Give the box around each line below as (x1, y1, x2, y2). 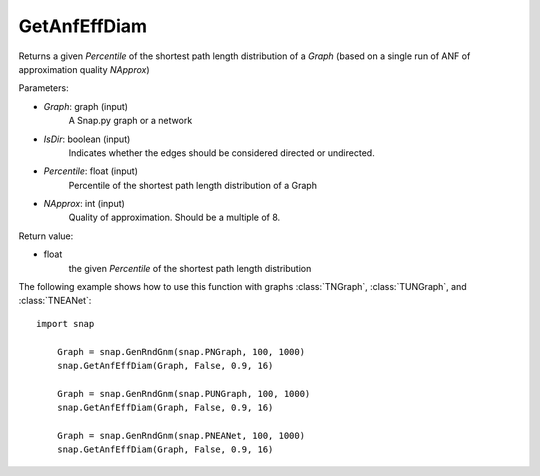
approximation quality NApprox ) (18, 63, 150, 75)
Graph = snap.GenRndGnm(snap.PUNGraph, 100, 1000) (56, 388, 311, 399)
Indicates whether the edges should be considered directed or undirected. (68, 146, 375, 159)
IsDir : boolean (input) (43, 133, 131, 145)
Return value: (18, 230, 74, 242)
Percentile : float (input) (43, 165, 139, 177)
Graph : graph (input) (43, 100, 129, 112)
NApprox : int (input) (43, 198, 125, 210)
